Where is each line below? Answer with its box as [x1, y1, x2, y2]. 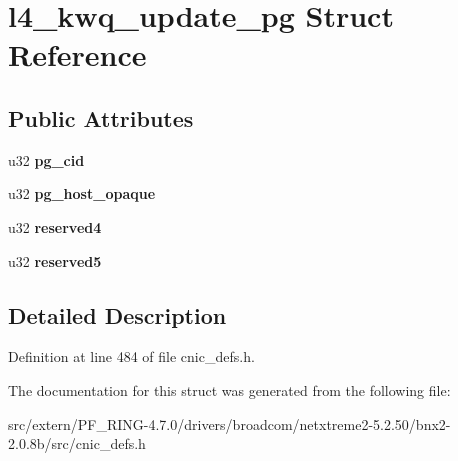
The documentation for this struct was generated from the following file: [8, 379, 451, 400]
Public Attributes [8, 102, 194, 133]
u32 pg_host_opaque [8, 183, 156, 204]
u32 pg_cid [8, 149, 85, 170]
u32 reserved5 [8, 250, 102, 271]
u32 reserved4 [8, 216, 102, 237]
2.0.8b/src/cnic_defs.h [8, 433, 146, 454]
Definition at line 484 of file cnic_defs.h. [8, 346, 255, 367]
